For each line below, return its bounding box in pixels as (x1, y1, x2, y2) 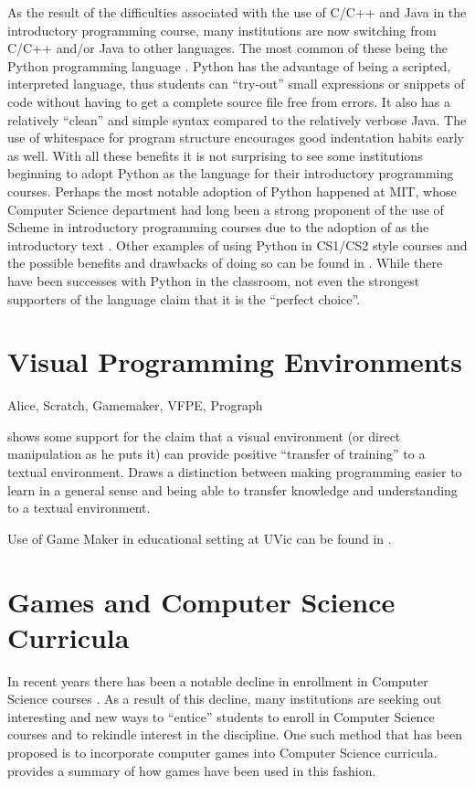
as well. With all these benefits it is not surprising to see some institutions (7, 145, 423, 165)
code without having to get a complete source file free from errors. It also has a (7, 91, 451, 111)
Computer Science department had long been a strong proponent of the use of (7, 199, 444, 218)
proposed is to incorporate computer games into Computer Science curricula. (7, 743, 438, 762)
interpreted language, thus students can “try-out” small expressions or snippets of (7, 74, 465, 93)
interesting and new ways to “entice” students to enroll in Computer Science (7, 706, 435, 726)
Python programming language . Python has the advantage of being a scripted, (7, 56, 451, 75)
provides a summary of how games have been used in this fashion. (7, 760, 376, 780)
